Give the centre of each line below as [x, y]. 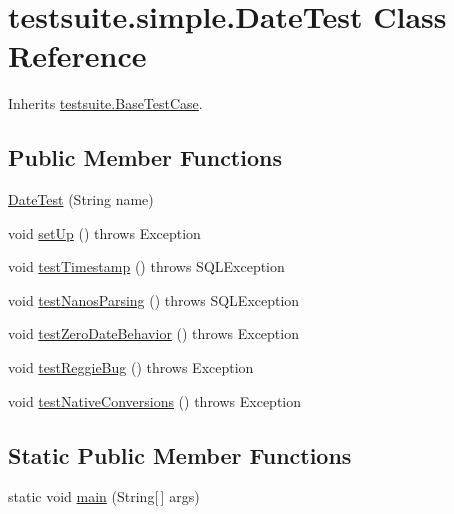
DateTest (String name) [81, 199]
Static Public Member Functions [180, 454]
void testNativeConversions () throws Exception [155, 400]
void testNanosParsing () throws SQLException [154, 299]
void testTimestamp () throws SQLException [146, 266]
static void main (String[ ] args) [104, 496]
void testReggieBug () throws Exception [131, 367]
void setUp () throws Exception [104, 232]
